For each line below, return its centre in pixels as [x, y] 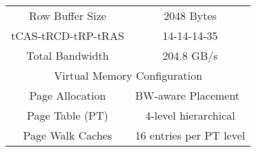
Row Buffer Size [67, 15]
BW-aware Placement [187, 95]
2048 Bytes [190, 15]
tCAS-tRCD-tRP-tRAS [68, 35]
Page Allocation [68, 95]
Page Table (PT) [68, 115]
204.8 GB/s [190, 55]
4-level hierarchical [190, 115]
